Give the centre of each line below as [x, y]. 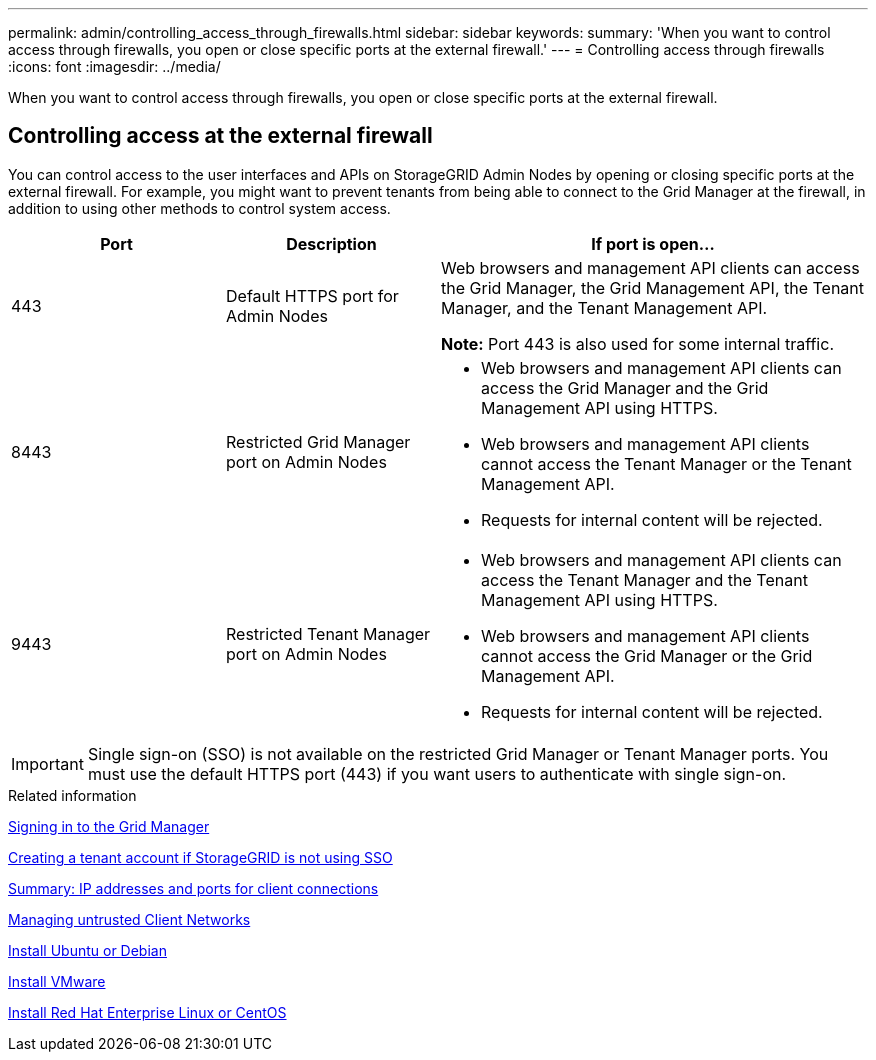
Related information [72, 795]
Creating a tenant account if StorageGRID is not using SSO [200, 857]
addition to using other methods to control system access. [199, 208]
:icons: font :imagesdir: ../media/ [114, 66]
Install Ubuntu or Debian [87, 950]
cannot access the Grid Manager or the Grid [647, 655]
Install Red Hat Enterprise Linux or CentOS [147, 1012]
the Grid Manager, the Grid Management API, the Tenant [653, 287]
